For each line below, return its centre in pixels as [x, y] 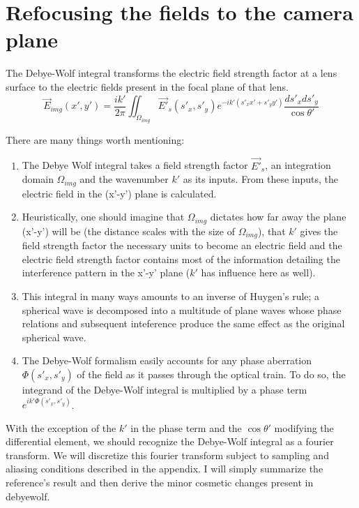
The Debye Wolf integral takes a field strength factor [135, 165]
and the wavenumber [124, 179]
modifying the [304, 427]
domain [38, 179]
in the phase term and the [186, 427]
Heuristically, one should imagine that [103, 217]
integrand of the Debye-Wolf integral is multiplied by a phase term [165, 389]
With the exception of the [61, 427]
